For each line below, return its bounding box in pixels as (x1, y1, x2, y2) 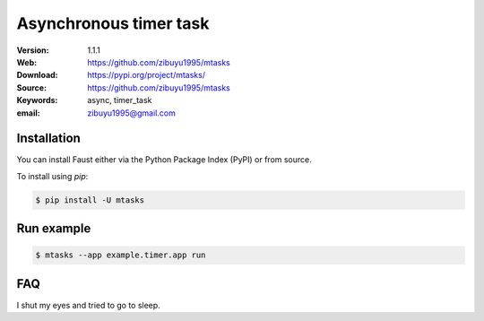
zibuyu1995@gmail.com (87, 108, 177, 118)
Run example (16, 221, 91, 237)
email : (16, 108, 40, 118)
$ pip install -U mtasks (35, 195, 145, 205)
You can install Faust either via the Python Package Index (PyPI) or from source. (16, 154, 313, 165)
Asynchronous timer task (16, 13, 210, 33)
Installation (16, 131, 81, 146)
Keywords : (16, 95, 58, 106)
